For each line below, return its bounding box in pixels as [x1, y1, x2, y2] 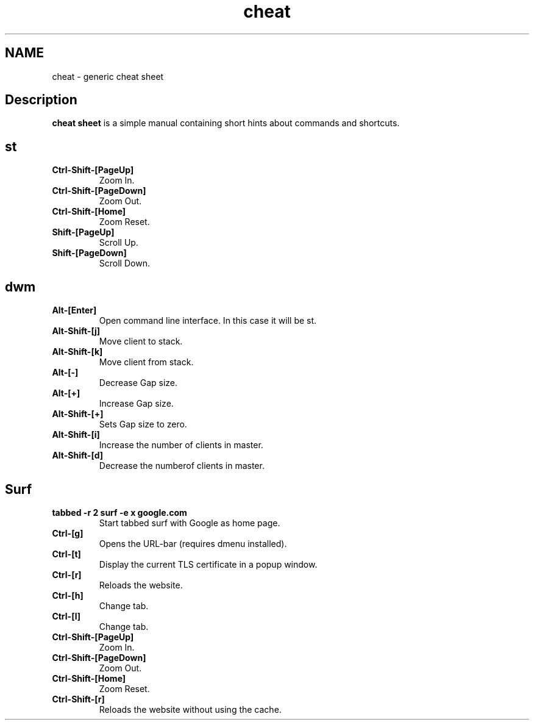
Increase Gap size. [99, 398, 174, 409]
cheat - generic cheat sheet [52, 71, 164, 82]
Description [5, 92, 77, 108]
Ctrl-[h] [52, 590, 84, 601]
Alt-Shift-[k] [52, 346, 103, 357]
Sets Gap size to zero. [99, 419, 187, 430]
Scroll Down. [99, 258, 150, 269]
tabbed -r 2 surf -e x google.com [52, 507, 187, 518]
